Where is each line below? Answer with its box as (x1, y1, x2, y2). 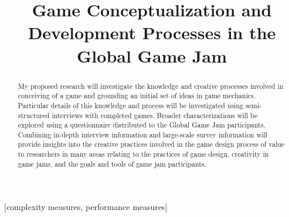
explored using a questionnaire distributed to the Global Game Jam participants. (18, 120, 266, 130)
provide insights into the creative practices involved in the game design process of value (18, 139, 285, 149)
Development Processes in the (28, 20, 276, 44)
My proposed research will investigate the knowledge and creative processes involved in (18, 81, 284, 91)
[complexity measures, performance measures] (4, 201, 168, 213)
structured (18, 110, 50, 120)
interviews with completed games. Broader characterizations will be (52, 110, 258, 120)
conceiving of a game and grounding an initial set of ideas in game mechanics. (18, 91, 256, 101)
